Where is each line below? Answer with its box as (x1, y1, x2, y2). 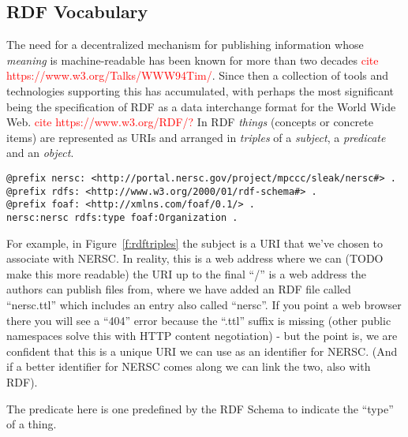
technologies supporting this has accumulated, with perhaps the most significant (6, 82, 395, 99)
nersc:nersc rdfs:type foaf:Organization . (6, 211, 238, 223)
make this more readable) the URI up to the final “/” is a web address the (6, 265, 366, 282)
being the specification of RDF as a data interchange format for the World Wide (6, 98, 396, 114)
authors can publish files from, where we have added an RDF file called (6, 281, 351, 297)
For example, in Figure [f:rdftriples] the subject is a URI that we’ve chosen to (6, 234, 384, 251)
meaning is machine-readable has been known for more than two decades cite (6, 51, 379, 68)
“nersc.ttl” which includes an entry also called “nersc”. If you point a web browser (6, 296, 402, 312)
